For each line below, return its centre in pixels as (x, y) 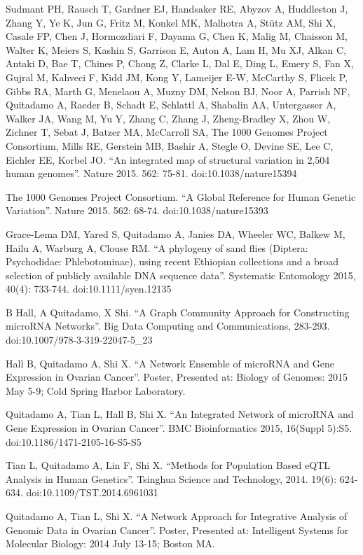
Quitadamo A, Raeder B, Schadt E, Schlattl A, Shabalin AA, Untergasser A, (171, 105)
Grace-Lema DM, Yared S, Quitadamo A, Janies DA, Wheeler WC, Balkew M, (176, 233)
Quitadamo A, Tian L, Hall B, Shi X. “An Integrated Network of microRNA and (180, 414)
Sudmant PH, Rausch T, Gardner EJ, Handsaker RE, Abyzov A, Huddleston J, (177, 8)
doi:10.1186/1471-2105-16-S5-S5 (74, 441)
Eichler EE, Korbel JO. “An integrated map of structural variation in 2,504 (168, 159)
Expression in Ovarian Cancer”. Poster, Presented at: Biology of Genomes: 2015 (177, 377)
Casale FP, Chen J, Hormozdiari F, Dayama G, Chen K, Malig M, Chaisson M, (177, 36)
